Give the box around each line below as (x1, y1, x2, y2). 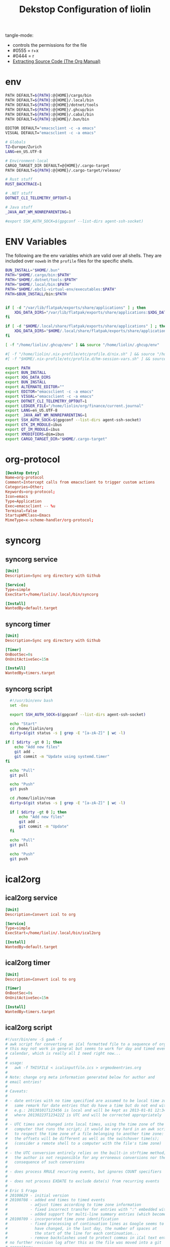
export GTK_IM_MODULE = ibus (5, 422, 62, 428)
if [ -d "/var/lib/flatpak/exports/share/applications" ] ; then (5, 305, 146, 310)
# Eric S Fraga (5, 1188, 37, 1193)
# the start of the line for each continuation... (5, 1231, 139, 1236)
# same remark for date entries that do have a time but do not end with (5, 1103, 168, 1108)
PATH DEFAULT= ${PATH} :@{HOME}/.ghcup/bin (5, 107, 94, 112)
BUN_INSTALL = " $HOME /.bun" (5, 268, 60, 273)
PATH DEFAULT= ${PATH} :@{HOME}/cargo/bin (5, 93, 92, 98)
